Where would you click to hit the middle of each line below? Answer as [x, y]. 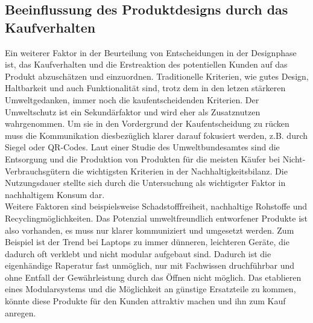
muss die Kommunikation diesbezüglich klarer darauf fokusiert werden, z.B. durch [156, 135]
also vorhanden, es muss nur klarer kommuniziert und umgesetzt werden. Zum [150, 230]
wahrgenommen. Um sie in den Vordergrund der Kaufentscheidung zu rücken [147, 123]
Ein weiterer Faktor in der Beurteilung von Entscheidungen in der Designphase [151, 52]
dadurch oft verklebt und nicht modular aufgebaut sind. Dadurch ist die [138, 253]
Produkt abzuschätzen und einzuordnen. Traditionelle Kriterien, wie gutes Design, [157, 76]
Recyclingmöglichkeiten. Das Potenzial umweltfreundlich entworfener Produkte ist [156, 218]
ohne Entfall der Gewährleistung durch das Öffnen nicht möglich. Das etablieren [153, 277]
